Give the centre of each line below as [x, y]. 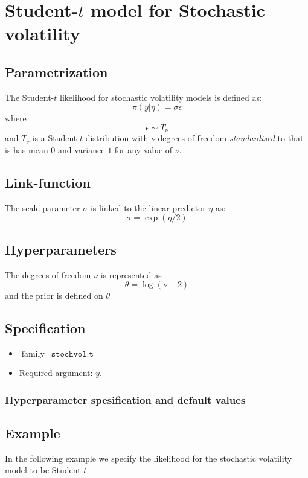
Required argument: [56, 372]
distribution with [117, 138]
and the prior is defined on [54, 295]
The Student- [30, 97]
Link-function [48, 182]
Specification [45, 328]
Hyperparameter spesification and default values [125, 399]
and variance [82, 150]
